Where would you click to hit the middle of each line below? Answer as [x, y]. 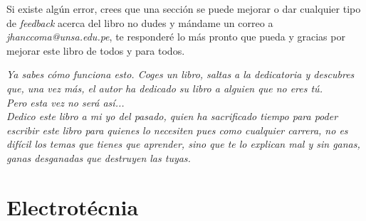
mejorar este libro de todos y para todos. [96, 50]
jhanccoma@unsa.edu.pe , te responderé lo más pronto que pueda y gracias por [176, 37]
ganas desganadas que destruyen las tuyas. [99, 157]
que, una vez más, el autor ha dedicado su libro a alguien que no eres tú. [164, 88]
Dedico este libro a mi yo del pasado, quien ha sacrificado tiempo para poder [172, 116]
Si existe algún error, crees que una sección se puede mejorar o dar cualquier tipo [184, 9]
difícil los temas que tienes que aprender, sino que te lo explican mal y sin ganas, [183, 144]
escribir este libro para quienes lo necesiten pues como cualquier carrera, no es [177, 130]
